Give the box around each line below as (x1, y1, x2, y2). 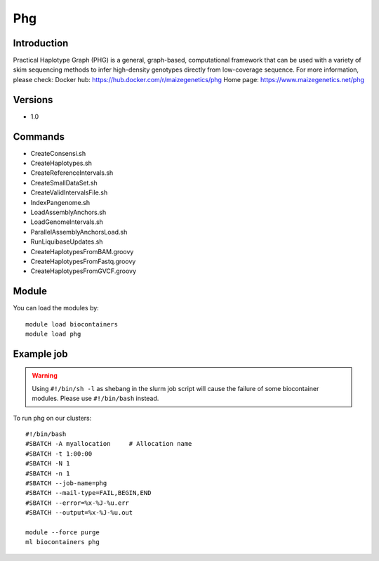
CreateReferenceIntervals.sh (30, 169, 114, 177)
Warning (32, 371, 58, 380)
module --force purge (25, 528, 100, 536)
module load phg (25, 330, 81, 338)
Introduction (13, 37, 69, 49)
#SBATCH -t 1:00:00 (25, 449, 93, 458)
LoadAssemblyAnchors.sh (30, 208, 107, 216)
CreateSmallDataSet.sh (30, 178, 98, 187)
